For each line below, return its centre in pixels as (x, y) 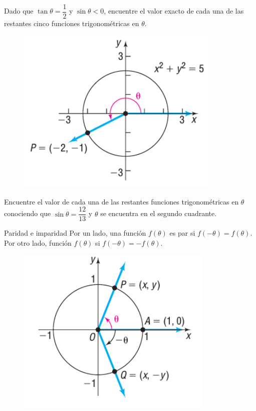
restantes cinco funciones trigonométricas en (72, 23)
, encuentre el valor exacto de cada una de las (174, 11)
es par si (182, 233)
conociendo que (28, 213)
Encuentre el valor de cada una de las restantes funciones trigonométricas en (121, 201)
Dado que (19, 11)
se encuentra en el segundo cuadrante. (159, 213)
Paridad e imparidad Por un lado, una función (75, 233)
